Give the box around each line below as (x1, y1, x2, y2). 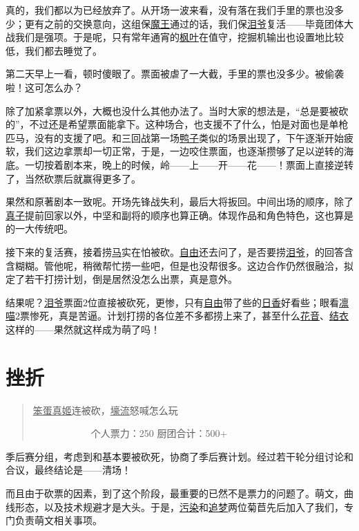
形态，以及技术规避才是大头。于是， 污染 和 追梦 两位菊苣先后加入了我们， (14, 499, 344, 514)
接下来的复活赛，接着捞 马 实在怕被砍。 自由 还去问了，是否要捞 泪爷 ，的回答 (6, 244, 344, 259)
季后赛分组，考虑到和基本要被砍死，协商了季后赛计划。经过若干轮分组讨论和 (6, 449, 353, 463)
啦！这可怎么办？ (6, 80, 83, 94)
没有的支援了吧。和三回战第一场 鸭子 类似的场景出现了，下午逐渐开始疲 (34, 130, 353, 145)
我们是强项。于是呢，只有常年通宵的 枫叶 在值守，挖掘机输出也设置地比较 (14, 30, 344, 44)
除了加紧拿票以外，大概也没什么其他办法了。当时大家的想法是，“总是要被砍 (6, 103, 349, 118)
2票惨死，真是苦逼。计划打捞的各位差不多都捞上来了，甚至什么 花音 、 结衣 (15, 308, 349, 323)
